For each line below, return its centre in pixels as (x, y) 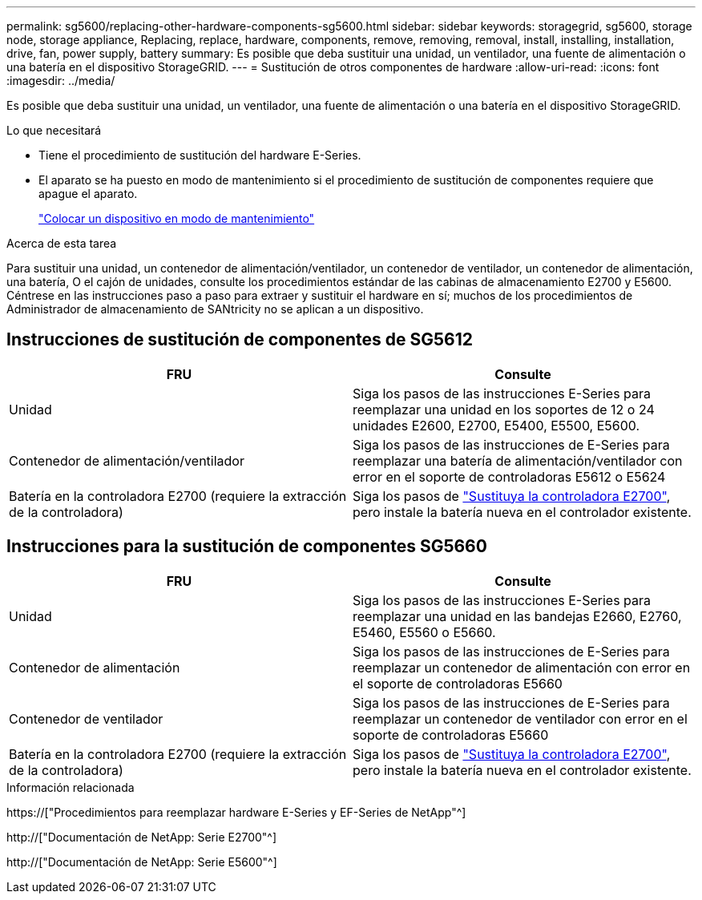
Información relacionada (71, 787)
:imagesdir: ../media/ (61, 81)
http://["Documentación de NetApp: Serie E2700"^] (142, 837)
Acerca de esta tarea (62, 243)
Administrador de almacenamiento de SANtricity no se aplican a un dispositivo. (215, 309)
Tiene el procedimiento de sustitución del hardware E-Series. (200, 155)
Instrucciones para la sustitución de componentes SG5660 (247, 547)
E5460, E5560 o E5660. (424, 632)
